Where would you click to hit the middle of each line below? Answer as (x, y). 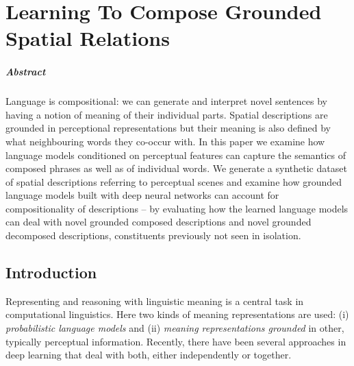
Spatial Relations (88, 38)
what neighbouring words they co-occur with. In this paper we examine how (165, 141)
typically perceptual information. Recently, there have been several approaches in (176, 341)
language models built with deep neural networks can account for (142, 195)
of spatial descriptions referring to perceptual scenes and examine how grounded (174, 181)
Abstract (26, 72)
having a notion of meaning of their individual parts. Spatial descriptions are (167, 114)
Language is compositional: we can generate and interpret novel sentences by (166, 101)
